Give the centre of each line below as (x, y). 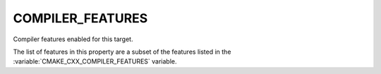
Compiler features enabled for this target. (73, 39)
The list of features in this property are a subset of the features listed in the (122, 52)
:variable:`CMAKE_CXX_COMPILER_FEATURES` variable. (95, 61)
